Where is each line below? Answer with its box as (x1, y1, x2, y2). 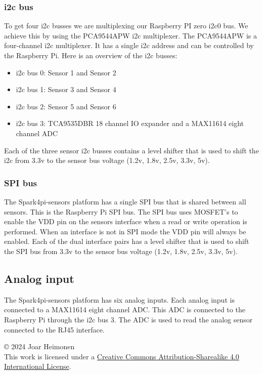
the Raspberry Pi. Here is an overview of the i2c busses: (4, 50, 178, 60)
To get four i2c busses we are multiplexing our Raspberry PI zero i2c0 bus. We (4, 20, 248, 31)
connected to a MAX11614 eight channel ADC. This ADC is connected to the (4, 304, 245, 315)
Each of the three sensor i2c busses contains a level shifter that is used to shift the (4, 145, 259, 155)
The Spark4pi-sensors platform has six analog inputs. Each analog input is (4, 294, 235, 305)
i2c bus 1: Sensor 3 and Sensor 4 (16, 84, 116, 95)
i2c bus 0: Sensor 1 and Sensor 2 (16, 67, 116, 77)
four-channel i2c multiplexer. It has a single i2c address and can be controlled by (4, 40, 254, 51)
